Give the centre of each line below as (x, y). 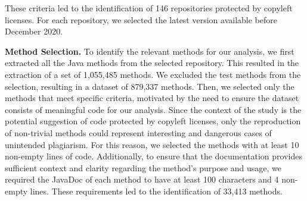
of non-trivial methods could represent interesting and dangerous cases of (138, 132)
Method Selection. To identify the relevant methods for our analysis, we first (150, 51)
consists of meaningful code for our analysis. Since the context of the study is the (153, 109)
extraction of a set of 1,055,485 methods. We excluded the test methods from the (153, 74)
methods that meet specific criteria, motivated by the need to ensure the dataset (152, 98)
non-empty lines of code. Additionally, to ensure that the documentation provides (153, 156)
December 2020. (34, 31)
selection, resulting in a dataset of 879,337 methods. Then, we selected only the (150, 86)
